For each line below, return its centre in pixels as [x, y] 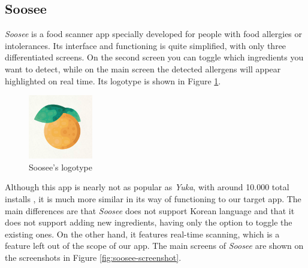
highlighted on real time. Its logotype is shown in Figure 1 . [113, 80]
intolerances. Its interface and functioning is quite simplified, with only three [146, 45]
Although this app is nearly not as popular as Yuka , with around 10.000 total [147, 187]
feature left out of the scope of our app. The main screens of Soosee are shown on [154, 246]
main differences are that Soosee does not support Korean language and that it [150, 210]
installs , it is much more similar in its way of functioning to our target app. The [153, 198]
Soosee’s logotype [61, 167]
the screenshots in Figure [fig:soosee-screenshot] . [93, 257]
